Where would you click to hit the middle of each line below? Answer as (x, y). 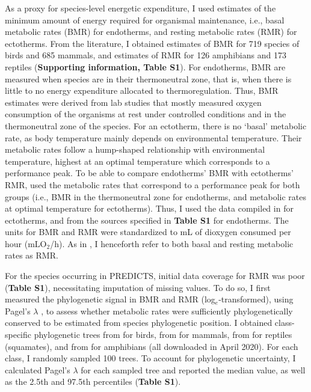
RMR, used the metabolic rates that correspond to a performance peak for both (152, 184)
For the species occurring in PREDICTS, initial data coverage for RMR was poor (155, 276)
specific (18, 335)
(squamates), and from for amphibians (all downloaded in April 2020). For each (152, 346)
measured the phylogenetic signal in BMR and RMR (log (110, 299)
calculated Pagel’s (38, 369)
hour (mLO (26, 243)
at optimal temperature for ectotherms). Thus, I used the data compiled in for (149, 208)
